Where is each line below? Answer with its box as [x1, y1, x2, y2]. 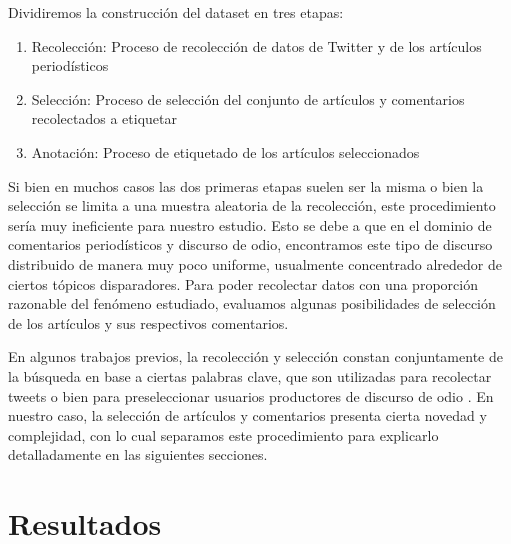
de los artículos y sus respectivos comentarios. [8, 312, 289, 333]
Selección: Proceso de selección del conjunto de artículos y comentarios [31, 88, 465, 109]
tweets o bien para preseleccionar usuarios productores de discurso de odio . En [8, 385, 494, 406]
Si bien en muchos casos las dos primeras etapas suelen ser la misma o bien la [8, 175, 484, 196]
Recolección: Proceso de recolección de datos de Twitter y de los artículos [31, 35, 482, 56]
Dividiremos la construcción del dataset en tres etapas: [8, 2, 344, 22]
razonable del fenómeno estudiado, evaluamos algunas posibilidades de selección [8, 293, 496, 314]
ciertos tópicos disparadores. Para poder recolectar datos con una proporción [8, 273, 478, 294]
